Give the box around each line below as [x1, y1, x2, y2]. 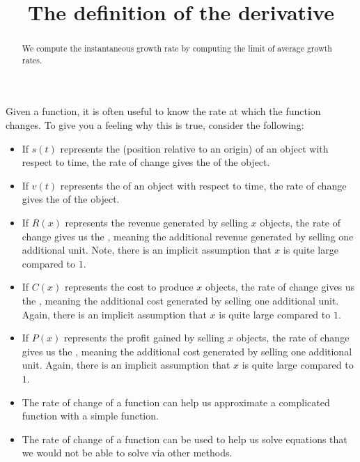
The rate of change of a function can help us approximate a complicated [22, 394, 330, 409]
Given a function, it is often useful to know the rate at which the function [6, 104, 321, 118]
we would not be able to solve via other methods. [22, 445, 233, 460]
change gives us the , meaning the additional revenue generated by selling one [22, 229, 354, 243]
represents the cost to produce [64, 279, 194, 294]
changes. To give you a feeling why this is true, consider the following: [6, 118, 304, 132]
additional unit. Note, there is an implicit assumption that [22, 242, 272, 257]
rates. [22, 54, 42, 66]
